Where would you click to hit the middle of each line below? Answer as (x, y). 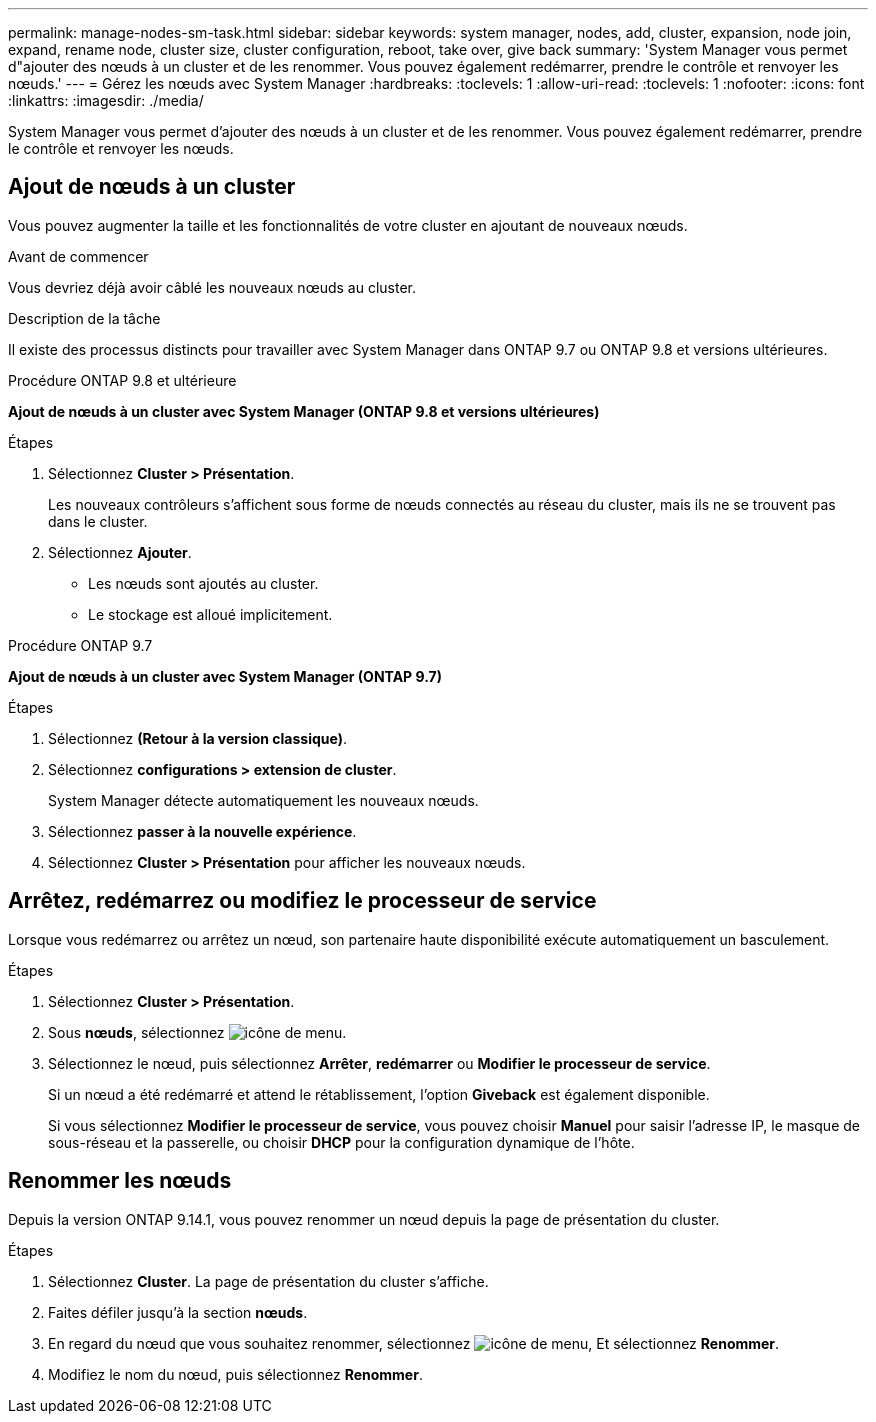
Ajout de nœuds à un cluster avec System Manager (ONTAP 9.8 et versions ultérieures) (304, 411)
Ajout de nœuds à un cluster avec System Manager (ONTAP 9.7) (225, 676)
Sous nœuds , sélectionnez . (197, 1032)
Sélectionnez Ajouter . (120, 552)
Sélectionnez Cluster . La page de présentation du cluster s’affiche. (268, 1281)
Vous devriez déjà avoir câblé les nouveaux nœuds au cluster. (212, 287)
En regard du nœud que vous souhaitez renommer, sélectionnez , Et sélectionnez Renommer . (414, 1343)
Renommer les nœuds (120, 1181)
